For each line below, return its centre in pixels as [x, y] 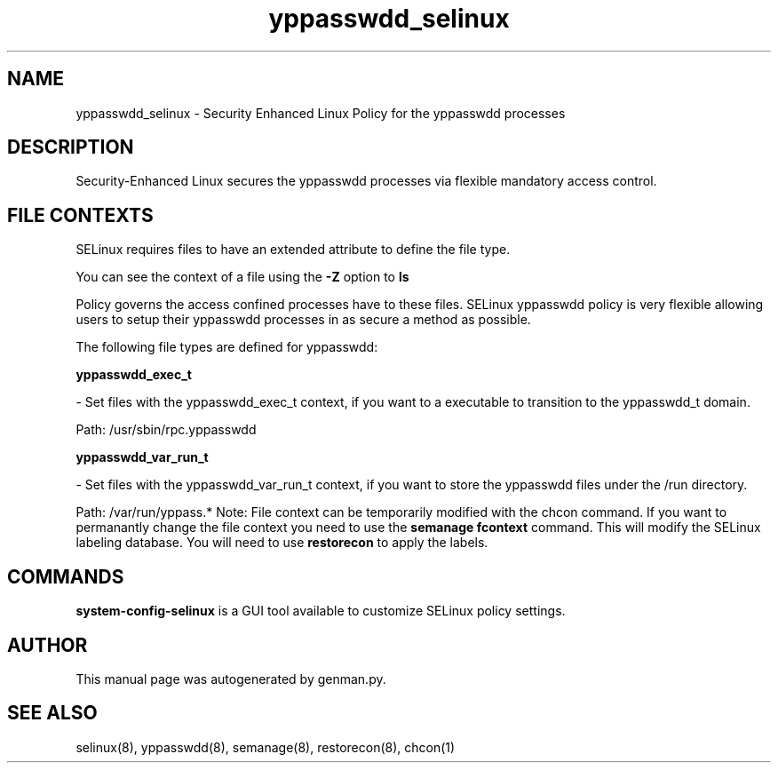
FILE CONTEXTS [80, 215]
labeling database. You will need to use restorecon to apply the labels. [282, 543]
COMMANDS [66, 576]
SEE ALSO [52, 713]
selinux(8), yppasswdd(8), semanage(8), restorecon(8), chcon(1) [266, 747]
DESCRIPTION [71, 147]
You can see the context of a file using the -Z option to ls [242, 277]
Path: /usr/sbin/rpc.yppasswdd [166, 430]
